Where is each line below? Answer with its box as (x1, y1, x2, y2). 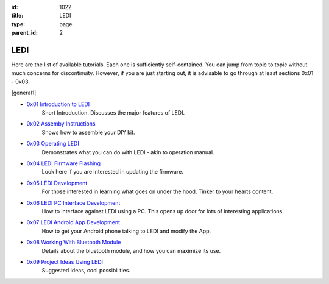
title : (11, 12, 24, 20)
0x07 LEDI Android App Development (26, 219, 120, 226)
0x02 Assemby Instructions (26, 120, 96, 127)
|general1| (11, 89, 37, 97)
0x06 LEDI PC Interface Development (26, 199, 121, 207)
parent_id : (11, 29, 38, 37)
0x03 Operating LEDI (26, 140, 79, 147)
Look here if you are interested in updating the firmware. (41, 168, 184, 176)
